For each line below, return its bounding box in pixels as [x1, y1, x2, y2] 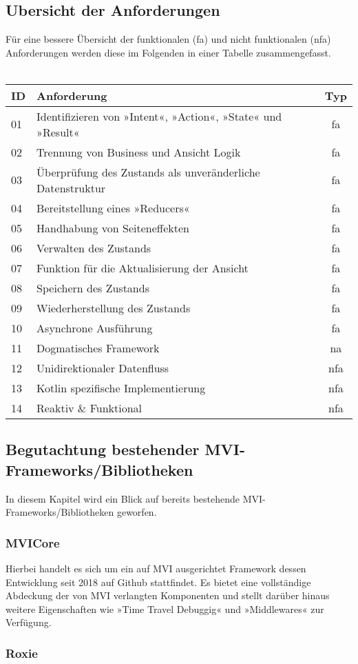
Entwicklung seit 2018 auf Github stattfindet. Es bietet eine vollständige [6, 574, 311, 589]
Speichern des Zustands [36, 279, 149, 296]
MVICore [6, 534, 60, 551]
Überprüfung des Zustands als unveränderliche [36, 163, 260, 180]
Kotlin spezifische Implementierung [36, 379, 206, 396]
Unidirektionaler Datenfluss [36, 359, 169, 376]
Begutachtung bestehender [6, 439, 200, 460]
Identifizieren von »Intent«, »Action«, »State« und [36, 108, 282, 124]
